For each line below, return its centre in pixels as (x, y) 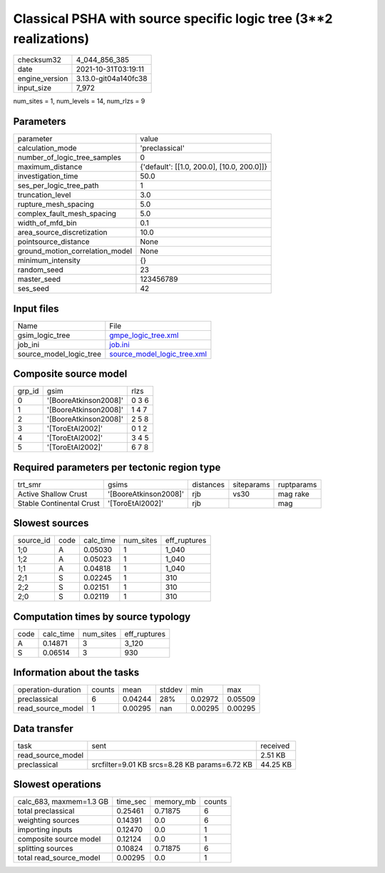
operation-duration (49, 690)
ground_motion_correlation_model (75, 251)
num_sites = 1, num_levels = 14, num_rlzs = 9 (79, 101)
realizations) (51, 39)
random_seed (40, 270)
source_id (34, 541)
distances (208, 484)
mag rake (294, 494)
